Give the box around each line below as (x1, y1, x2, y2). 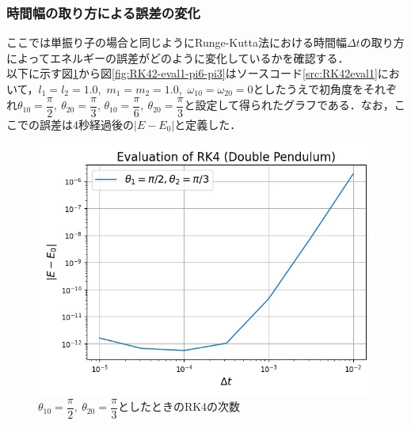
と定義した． (174, 116, 242, 132)
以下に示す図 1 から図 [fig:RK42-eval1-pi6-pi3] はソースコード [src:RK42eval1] (6, 65, 378, 82)
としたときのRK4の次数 (117, 398, 241, 415)
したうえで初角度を (264, 81, 364, 97)
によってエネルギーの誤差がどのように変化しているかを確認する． (6, 49, 349, 66)
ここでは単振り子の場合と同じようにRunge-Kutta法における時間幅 (6, 34, 347, 51)
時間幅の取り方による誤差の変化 (6, 2, 200, 22)
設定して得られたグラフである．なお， (195, 97, 394, 113)
